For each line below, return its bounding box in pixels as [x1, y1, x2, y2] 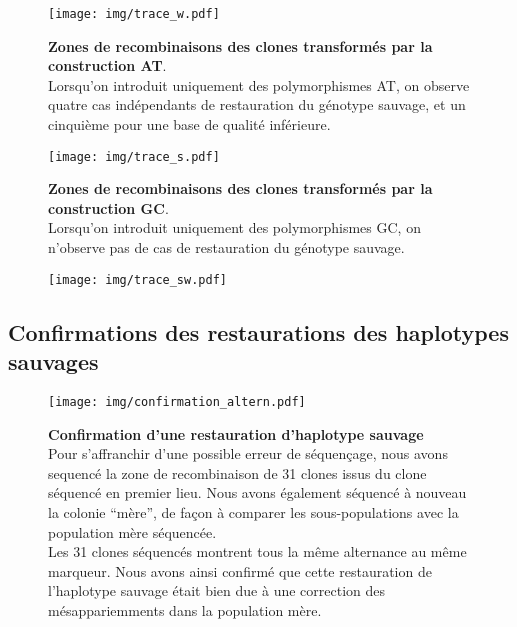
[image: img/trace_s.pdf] [48, 149, 220, 164]
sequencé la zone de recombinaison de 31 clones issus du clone [48, 462, 427, 483]
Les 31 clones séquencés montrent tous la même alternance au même [48, 541, 467, 562]
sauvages [8, 346, 99, 377]
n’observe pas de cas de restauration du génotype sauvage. [48, 237, 405, 258]
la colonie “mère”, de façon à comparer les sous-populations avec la [48, 501, 459, 522]
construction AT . [48, 55, 167, 76]
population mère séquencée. [48, 521, 217, 542]
